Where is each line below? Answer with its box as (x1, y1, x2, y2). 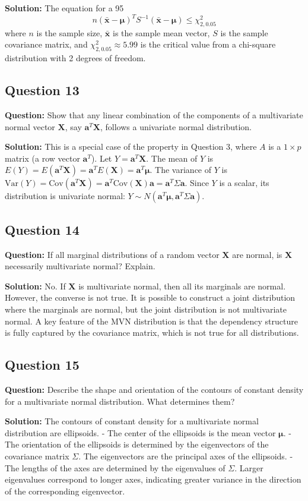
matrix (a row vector (5, 152, 80, 164)
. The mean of (146, 152, 198, 164)
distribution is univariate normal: (5, 190, 125, 202)
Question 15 (5, 355, 80, 374)
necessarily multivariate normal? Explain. (5, 260, 155, 272)
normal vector (5, 120, 55, 133)
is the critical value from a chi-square (140, 38, 276, 51)
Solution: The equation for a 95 (5, 2, 124, 14)
